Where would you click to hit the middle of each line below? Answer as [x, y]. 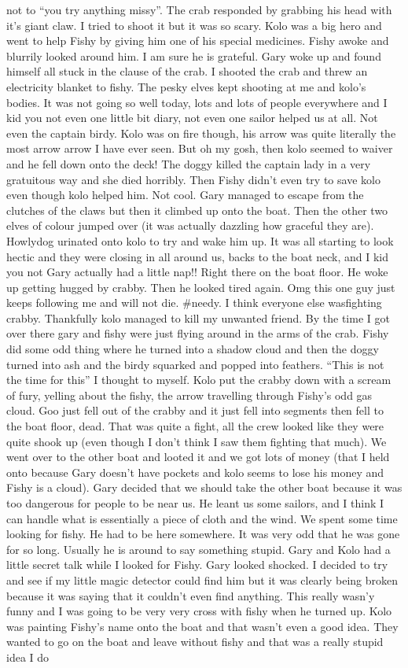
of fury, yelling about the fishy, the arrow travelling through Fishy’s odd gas [189, 395]
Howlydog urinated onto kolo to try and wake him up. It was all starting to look [200, 240]
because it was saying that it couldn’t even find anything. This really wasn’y [191, 595]
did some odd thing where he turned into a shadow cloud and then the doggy [193, 349]
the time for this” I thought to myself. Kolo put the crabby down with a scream [199, 380]
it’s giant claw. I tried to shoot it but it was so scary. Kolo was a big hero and [194, 25]
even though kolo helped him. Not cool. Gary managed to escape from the [185, 195]
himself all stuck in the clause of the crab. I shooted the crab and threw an [187, 71]
